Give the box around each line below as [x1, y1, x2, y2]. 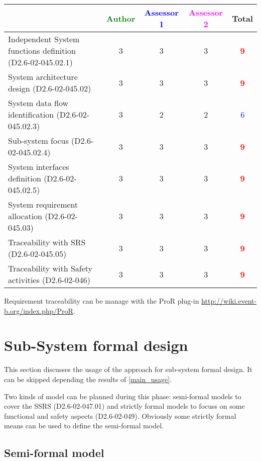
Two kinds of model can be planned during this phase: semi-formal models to [4, 391, 241, 401]
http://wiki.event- [201, 296, 257, 306]
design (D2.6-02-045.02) [8, 82, 91, 94]
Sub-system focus [8, 135, 69, 146]
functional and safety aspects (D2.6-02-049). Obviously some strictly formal [4, 410, 236, 421]
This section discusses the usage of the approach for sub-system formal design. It [4, 364, 252, 375]
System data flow [8, 97, 69, 109]
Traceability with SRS [8, 236, 86, 248]
